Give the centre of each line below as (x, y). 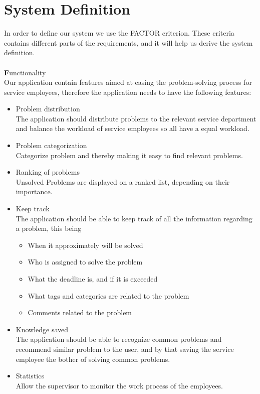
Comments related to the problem (80, 312)
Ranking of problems (48, 172)
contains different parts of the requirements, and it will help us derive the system (128, 42)
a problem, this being (49, 228)
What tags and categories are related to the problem (108, 295)
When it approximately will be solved (85, 245)
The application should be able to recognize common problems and (119, 339)
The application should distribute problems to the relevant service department (136, 118)
